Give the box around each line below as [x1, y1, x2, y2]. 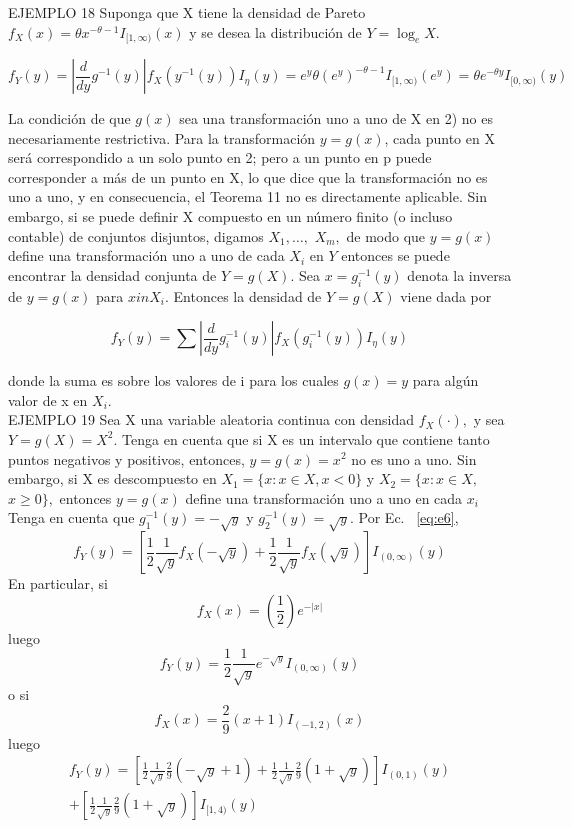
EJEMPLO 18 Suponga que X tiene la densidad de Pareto [8, 2, 366, 22]
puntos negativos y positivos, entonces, [8, 448, 245, 469]
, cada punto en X [384, 127, 495, 148]
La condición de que [8, 108, 131, 129]
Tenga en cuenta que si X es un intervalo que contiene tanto [122, 428, 490, 449]
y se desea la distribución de [189, 21, 362, 42]
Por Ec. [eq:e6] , [358, 507, 459, 528]
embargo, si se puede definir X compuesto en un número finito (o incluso [8, 206, 453, 227]
